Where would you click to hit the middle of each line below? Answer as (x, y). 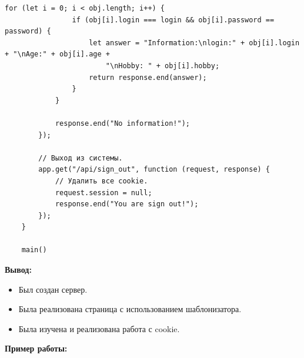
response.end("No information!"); (122, 123)
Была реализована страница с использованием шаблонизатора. (130, 309)
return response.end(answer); (148, 77)
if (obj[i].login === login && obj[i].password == (173, 20)
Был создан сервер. (53, 289)
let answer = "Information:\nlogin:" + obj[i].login (194, 43)
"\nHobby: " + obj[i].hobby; (163, 66)
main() (34, 250)
